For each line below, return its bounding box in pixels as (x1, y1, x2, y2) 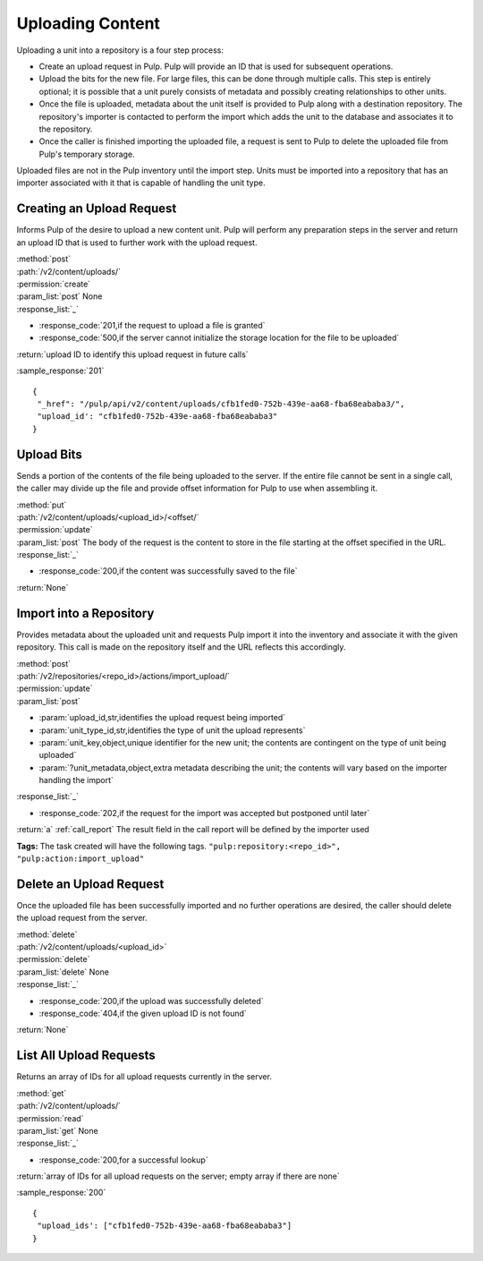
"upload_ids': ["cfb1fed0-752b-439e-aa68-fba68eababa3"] (37, 1221, 292, 1231)
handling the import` (38, 775, 114, 786)
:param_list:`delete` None (16, 967, 109, 977)
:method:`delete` (16, 929, 78, 940)
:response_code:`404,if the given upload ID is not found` (38, 1008, 248, 1019)
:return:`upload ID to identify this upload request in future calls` (16, 349, 250, 360)
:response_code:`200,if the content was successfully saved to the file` (38, 566, 298, 576)
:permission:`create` (16, 278, 91, 289)
